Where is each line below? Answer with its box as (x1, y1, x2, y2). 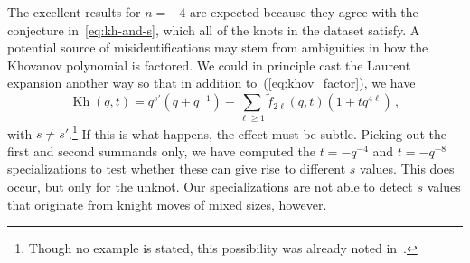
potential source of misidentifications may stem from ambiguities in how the (7, 38, 428, 57)
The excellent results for (7, 3, 141, 21)
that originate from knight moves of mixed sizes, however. (7, 194, 327, 213)
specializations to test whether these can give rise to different (7, 159, 346, 178)
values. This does (360, 159, 455, 178)
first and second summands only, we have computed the (7, 141, 315, 160)
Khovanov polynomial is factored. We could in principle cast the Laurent (7, 55, 411, 74)
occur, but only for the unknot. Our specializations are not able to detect (7, 176, 413, 195)
